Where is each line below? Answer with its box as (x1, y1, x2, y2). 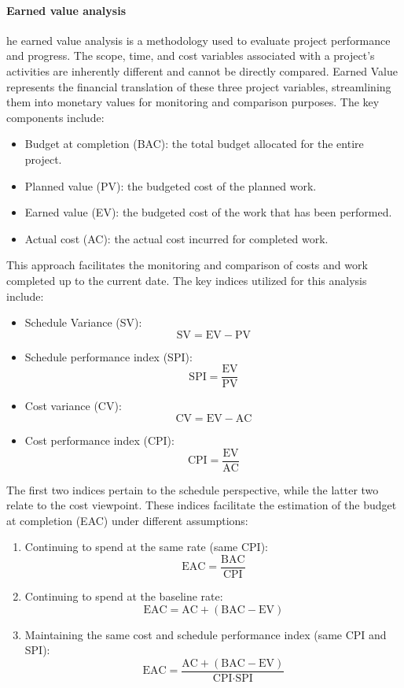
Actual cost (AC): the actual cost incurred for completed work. (24, 230, 329, 246)
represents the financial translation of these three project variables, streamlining (6, 78, 391, 94)
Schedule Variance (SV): (24, 314, 142, 331)
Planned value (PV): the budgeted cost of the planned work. (24, 177, 317, 194)
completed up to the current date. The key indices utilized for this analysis (6, 272, 367, 288)
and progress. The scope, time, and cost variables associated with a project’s (6, 47, 375, 64)
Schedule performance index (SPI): (24, 348, 193, 364)
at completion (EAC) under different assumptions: (6, 512, 248, 528)
